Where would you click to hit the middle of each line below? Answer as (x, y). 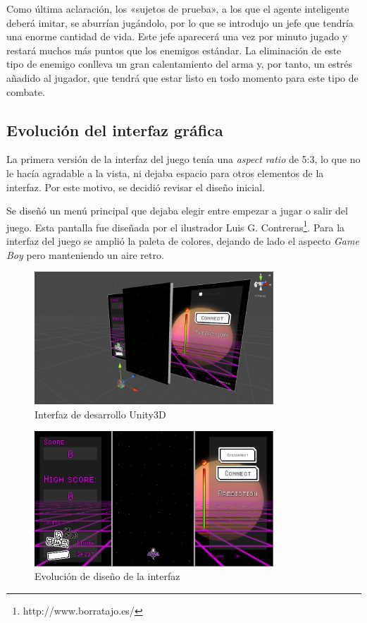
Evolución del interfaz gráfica (115, 129)
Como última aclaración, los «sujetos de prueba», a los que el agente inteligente (178, 8)
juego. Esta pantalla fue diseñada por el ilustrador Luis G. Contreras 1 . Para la (176, 226)
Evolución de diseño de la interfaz (107, 576)
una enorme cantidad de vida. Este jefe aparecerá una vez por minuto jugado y (177, 36)
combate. (26, 91)
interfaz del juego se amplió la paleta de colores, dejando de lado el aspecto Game (183, 240)
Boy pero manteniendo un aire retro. (85, 254)
